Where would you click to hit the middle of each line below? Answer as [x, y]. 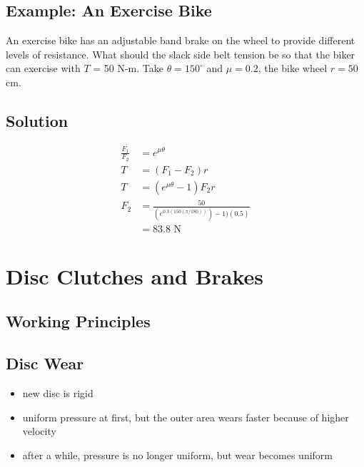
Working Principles [78, 321]
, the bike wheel [293, 68]
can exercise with [43, 68]
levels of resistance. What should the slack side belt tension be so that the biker [181, 54]
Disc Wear [45, 363]
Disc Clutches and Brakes [135, 276]
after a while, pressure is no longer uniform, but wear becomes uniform [177, 455]
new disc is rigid [58, 393]
